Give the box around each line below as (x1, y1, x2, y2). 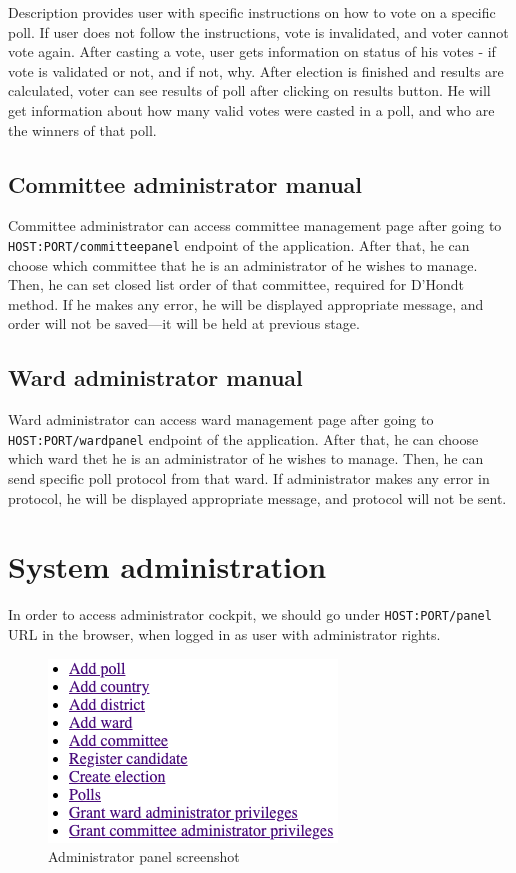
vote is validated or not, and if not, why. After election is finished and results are (8, 60, 504, 81)
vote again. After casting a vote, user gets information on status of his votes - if (8, 41, 496, 62)
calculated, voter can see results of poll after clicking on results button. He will (8, 80, 491, 101)
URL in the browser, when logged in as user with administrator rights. (8, 624, 441, 644)
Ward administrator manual (8, 362, 303, 393)
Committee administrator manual (8, 168, 363, 199)
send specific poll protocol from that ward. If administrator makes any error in (8, 468, 490, 489)
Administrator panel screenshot (48, 846, 240, 867)
